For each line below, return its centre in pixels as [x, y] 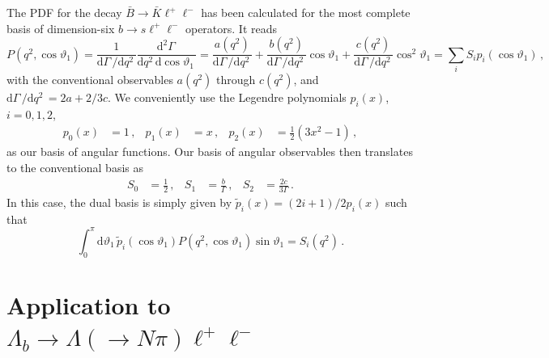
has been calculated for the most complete [306, 12]
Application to [89, 304]
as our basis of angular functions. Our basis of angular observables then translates [210, 152]
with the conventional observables [90, 79]
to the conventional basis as [75, 167]
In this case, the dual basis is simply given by [119, 202]
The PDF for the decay [64, 12]
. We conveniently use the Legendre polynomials [227, 97]
